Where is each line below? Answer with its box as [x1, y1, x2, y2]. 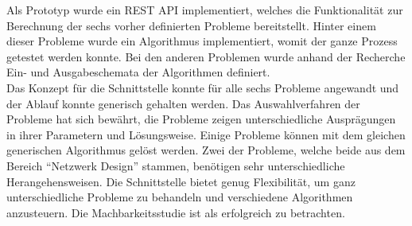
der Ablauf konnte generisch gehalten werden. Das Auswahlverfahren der [6, 95, 360, 111]
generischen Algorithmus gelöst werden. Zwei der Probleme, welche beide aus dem [6, 142, 406, 158]
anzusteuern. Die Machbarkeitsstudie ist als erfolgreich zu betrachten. [6, 204, 345, 220]
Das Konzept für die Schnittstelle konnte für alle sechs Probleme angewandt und [6, 79, 399, 95]
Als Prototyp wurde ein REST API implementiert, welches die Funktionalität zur [6, 2, 403, 18]
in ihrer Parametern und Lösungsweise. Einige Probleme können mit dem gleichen [6, 126, 406, 142]
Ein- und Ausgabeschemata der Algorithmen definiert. [6, 64, 270, 80]
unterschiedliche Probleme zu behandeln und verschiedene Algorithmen [6, 189, 353, 205]
